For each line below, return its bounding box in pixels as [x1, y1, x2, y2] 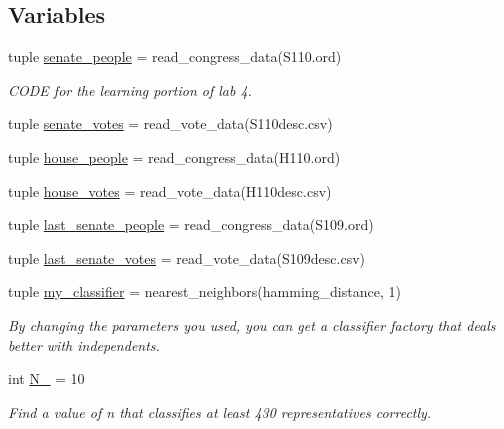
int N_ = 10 [8, 368, 85, 389]
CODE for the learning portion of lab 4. [8, 79, 252, 100]
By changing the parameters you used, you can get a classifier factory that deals [8, 314, 496, 335]
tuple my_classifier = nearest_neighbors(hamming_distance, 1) [8, 281, 401, 302]
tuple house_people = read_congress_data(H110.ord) [8, 146, 341, 167]
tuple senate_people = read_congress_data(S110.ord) [8, 46, 342, 67]
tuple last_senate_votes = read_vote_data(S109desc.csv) [8, 247, 366, 268]
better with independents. [8, 334, 160, 355]
